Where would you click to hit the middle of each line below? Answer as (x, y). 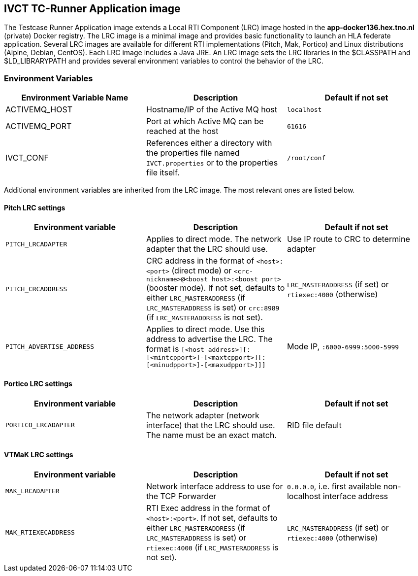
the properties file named (193, 153)
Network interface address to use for (214, 486)
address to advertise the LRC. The (209, 339)
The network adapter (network (203, 415)
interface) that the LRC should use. (210, 425)
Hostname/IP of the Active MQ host (211, 110)
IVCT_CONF (27, 158)
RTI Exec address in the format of (208, 508)
